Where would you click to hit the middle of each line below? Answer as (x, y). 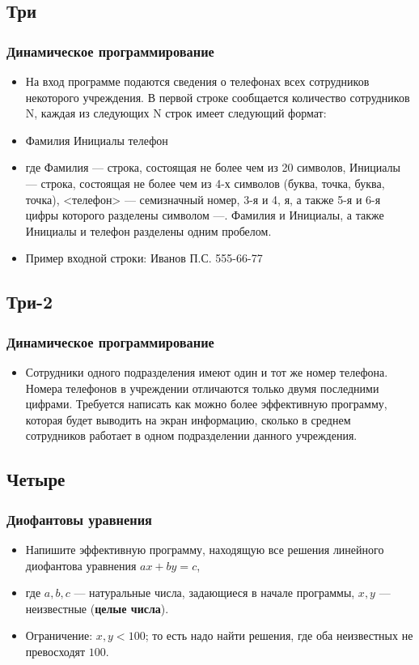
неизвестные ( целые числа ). (97, 608)
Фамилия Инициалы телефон (97, 140)
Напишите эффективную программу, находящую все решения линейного (205, 549)
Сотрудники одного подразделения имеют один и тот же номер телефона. (207, 371)
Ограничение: (59, 635)
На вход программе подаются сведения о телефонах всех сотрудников (197, 81)
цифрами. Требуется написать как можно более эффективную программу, (206, 404)
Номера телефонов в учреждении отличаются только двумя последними (202, 388)
